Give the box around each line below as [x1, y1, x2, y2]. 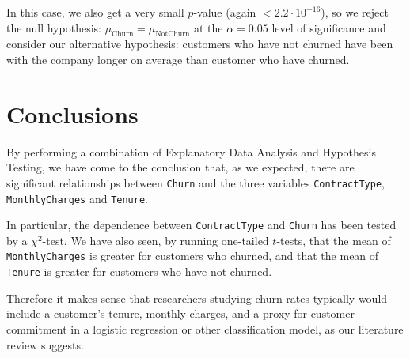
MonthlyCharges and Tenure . [6, 190, 148, 206]
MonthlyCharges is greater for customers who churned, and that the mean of [6, 247, 379, 264]
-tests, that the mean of [276, 232, 391, 248]
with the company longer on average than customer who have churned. [6, 51, 350, 67]
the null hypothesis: [6, 19, 101, 36]
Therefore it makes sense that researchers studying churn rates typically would [6, 289, 388, 306]
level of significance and [271, 19, 386, 36]
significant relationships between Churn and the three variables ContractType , [6, 174, 385, 190]
